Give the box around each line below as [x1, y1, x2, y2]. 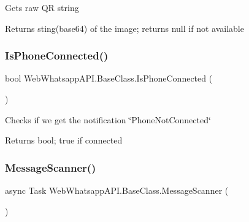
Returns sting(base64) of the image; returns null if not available [5, 21, 244, 34]
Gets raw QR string [5, 1, 79, 13]
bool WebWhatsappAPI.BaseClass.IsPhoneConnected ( [5, 72, 213, 85]
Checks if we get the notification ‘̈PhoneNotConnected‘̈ [5, 113, 211, 126]
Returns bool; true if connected [5, 134, 123, 147]
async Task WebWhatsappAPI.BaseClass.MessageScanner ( [5, 184, 229, 196]
